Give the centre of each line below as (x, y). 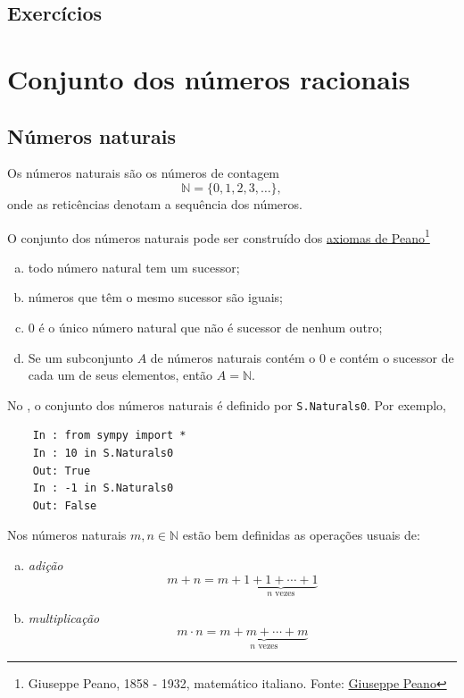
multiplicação (64, 618)
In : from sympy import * (109, 436)
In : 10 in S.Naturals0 (103, 454)
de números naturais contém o (233, 357)
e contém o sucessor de (392, 357)
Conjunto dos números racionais (209, 78)
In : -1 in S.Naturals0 (103, 488)
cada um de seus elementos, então (120, 375)
